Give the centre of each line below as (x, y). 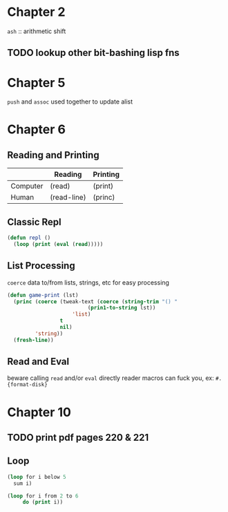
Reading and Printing (53, 155)
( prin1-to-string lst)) (122, 308)
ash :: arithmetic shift (37, 31)
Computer (27, 186)
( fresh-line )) (34, 340)
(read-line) (68, 198)
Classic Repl (34, 222)
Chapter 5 (36, 83)
